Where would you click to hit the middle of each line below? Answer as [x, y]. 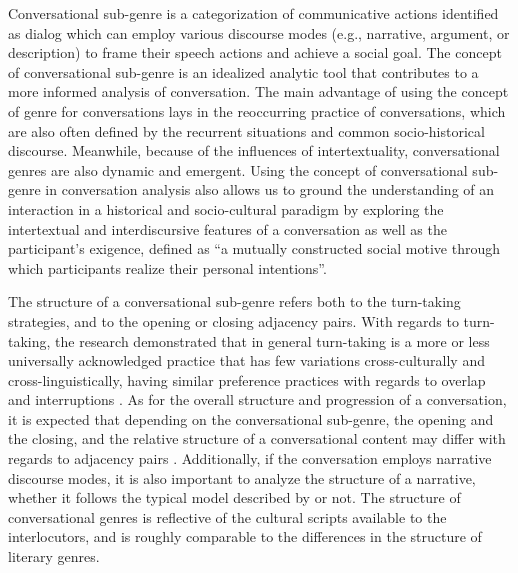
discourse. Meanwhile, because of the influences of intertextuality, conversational [254, 150]
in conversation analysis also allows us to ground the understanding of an [270, 189]
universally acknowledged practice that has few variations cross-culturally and [246, 360]
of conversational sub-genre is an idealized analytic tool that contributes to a [243, 71]
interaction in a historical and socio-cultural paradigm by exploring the [226, 208]
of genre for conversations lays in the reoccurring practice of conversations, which [257, 110]
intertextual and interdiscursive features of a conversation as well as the [227, 228]
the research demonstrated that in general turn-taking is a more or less [272, 340]
